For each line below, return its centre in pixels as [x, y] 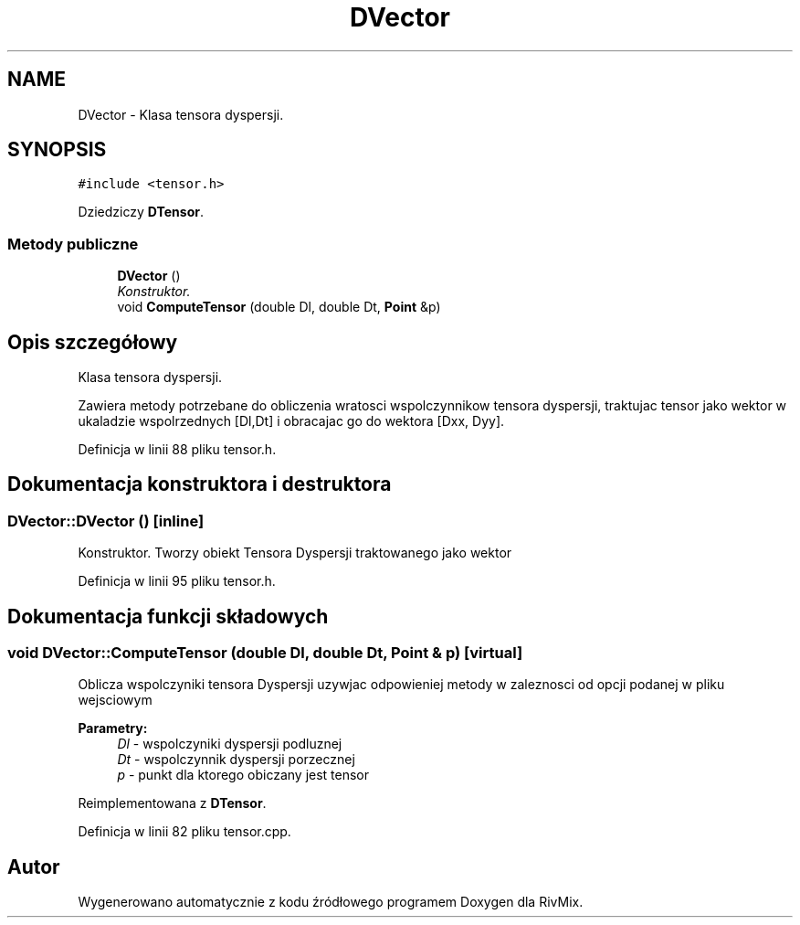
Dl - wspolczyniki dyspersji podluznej [230, 744]
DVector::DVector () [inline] [106, 521]
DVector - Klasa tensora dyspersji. [181, 114]
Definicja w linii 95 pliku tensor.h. [177, 581]
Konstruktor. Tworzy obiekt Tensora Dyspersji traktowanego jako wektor [295, 553]
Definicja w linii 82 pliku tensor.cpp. [184, 832]
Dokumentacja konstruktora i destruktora [200, 484]
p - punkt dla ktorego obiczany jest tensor [243, 775]
